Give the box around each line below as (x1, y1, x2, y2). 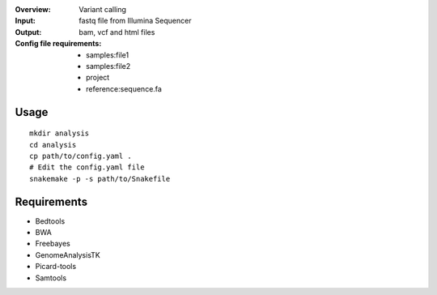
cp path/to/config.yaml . (29, 151, 133, 160)
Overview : (15, 5, 52, 14)
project (86, 73, 110, 83)
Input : (15, 16, 36, 26)
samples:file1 (86, 49, 129, 60)
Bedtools (35, 216, 66, 226)
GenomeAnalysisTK (35, 250, 100, 259)
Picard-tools (35, 262, 77, 271)
